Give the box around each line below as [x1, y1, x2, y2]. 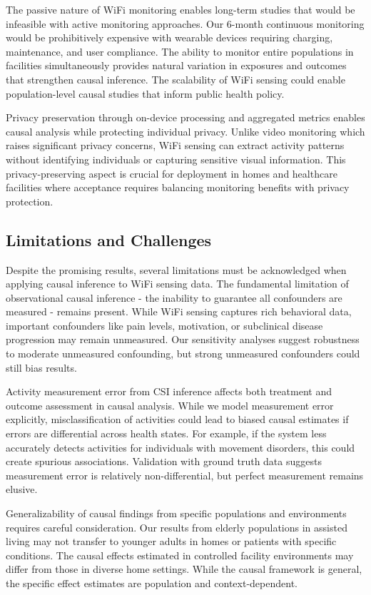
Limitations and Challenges [6, 228, 212, 250]
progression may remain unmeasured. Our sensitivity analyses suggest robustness [6, 332, 360, 347]
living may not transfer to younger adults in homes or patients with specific [6, 534, 337, 549]
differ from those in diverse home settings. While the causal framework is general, [6, 561, 362, 576]
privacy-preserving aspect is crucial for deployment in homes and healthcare [6, 166, 337, 180]
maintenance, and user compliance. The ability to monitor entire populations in [6, 44, 354, 59]
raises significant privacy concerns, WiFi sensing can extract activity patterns [6, 138, 345, 153]
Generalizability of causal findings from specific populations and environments [6, 506, 347, 521]
